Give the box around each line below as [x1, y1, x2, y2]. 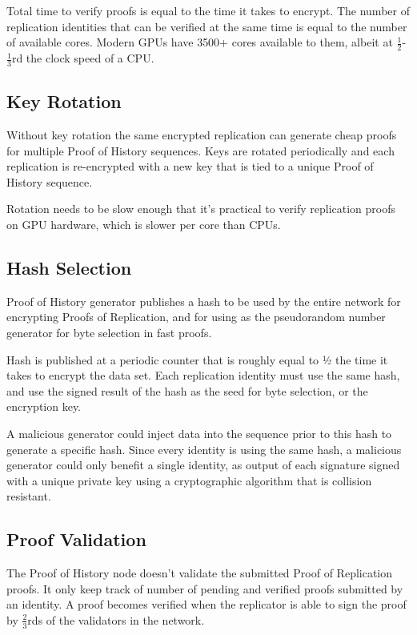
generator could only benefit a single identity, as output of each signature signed [6, 456, 400, 473]
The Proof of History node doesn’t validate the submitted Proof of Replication [6, 565, 393, 581]
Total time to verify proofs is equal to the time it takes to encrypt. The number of [6, 2, 410, 18]
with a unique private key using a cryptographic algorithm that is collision [6, 472, 372, 488]
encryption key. [6, 398, 82, 415]
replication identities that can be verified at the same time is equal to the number [6, 18, 407, 34]
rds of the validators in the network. [27, 611, 205, 628]
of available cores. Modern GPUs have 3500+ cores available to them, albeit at [6, 34, 393, 50]
